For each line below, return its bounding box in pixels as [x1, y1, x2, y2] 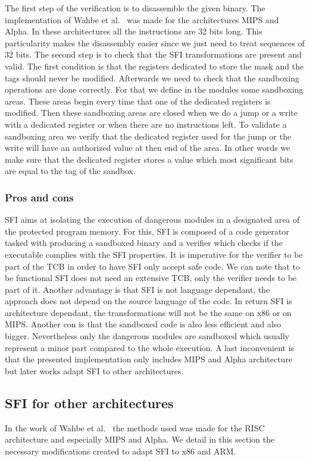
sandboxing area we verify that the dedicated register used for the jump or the [5, 130, 292, 142]
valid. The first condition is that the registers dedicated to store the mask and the [5, 59, 304, 72]
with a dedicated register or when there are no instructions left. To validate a [5, 118, 287, 130]
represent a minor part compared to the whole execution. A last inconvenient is [5, 341, 295, 353]
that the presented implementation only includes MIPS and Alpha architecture [5, 353, 293, 365]
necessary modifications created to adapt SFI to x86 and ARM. [5, 444, 236, 457]
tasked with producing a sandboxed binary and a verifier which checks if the [5, 236, 283, 249]
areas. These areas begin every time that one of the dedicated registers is [5, 94, 271, 107]
